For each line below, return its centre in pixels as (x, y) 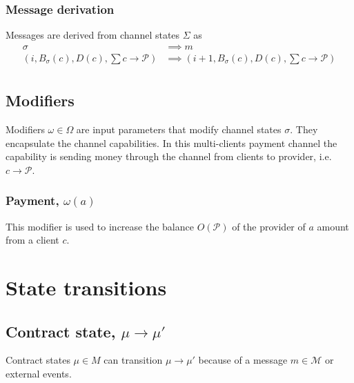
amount (333, 226)
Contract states (38, 360)
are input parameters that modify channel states (179, 129)
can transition (133, 360)
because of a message (243, 360)
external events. (39, 374)
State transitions (86, 287)
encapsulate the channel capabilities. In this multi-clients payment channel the (171, 143)
